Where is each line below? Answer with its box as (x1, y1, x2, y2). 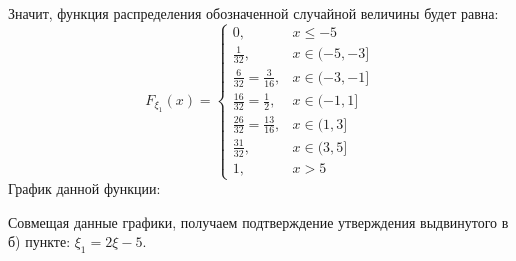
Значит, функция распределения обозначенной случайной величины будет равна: (8, 3, 499, 23)
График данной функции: (8, 178, 161, 199)
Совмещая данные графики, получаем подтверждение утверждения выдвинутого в (8, 211, 509, 232)
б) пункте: (8, 231, 71, 252)
